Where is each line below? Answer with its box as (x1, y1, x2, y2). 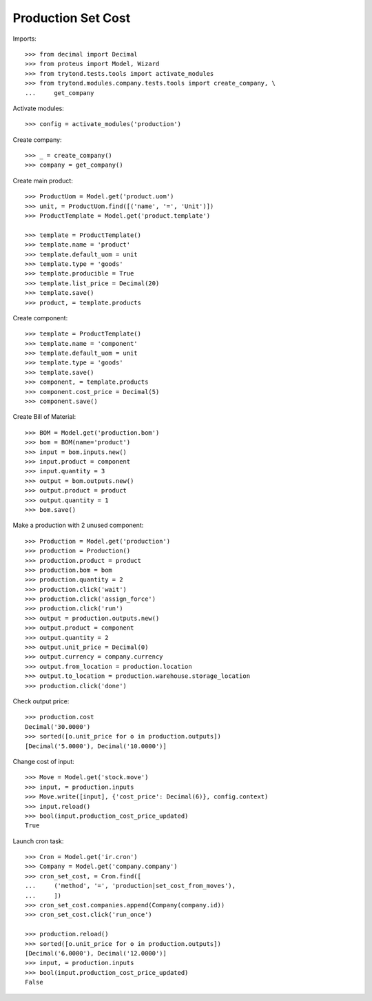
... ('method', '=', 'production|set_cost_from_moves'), (25, 882, 236, 890)
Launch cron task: (12, 837, 64, 845)
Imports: (12, 34, 37, 43)
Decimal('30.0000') (25, 723, 91, 730)
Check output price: (12, 696, 70, 705)
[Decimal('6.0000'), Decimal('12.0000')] (25, 949, 167, 957)
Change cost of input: (12, 757, 75, 765)
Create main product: (12, 176, 74, 185)
